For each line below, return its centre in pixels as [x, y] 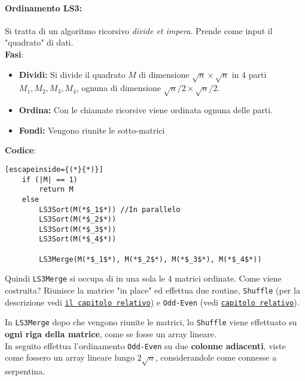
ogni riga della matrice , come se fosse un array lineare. [111, 334]
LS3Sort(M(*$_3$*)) [78, 229]
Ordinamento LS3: [44, 7]
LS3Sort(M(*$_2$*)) [78, 220]
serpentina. [25, 371]
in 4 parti [249, 74]
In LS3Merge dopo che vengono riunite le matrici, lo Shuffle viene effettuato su [151, 322]
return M [56, 190]
